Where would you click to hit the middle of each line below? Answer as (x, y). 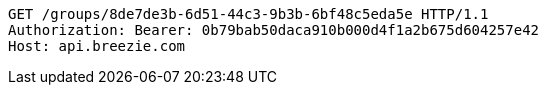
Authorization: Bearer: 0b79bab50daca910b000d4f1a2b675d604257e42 (274, 30)
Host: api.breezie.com (97, 46)
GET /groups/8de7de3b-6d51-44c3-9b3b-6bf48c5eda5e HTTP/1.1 (248, 14)
